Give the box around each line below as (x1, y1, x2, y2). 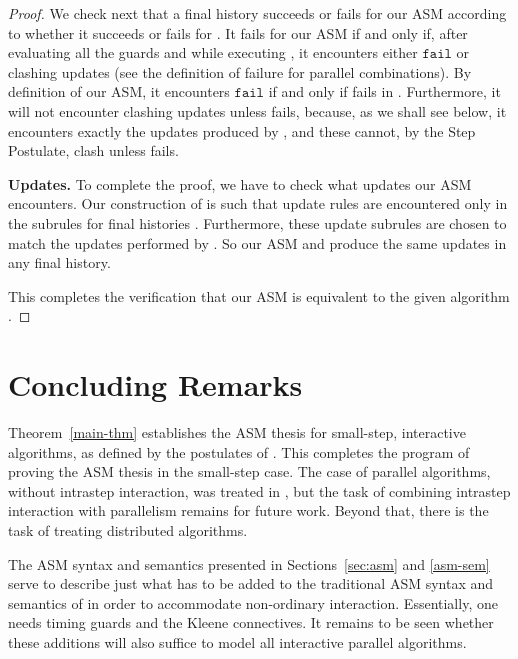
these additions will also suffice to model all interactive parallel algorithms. (8, 631, 467, 652)
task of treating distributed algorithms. (8, 520, 248, 540)
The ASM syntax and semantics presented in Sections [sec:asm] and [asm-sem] (8, 553, 490, 574)
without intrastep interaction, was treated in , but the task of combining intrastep (8, 480, 511, 501)
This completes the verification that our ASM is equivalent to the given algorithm (8, 285, 510, 306)
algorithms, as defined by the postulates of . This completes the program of (8, 441, 470, 462)
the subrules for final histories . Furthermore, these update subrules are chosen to (8, 212, 507, 233)
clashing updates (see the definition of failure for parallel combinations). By (8, 61, 472, 82)
